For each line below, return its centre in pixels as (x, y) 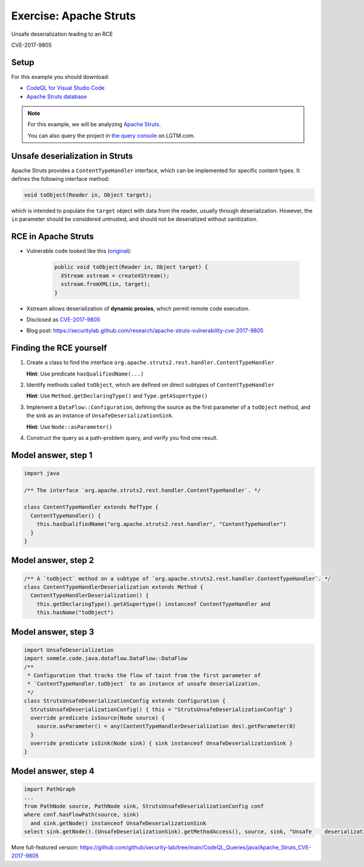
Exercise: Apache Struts (73, 16)
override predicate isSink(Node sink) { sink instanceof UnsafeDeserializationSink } (162, 744)
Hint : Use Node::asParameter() (69, 427)
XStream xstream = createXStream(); (115, 275)
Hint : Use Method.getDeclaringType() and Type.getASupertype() (117, 396)
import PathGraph (50, 789)
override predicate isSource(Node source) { (98, 718)
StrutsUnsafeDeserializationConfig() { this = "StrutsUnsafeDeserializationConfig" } (162, 709)
